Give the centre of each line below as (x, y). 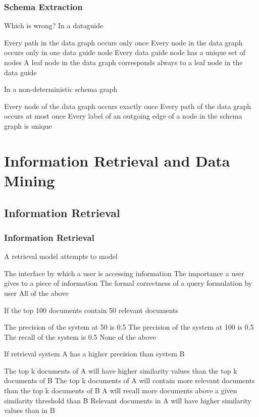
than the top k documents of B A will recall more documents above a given (121, 390)
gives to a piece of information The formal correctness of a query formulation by (128, 283)
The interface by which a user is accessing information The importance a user (124, 273)
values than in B (30, 410)
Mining (30, 180)
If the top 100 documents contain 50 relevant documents (91, 310)
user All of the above (36, 293)
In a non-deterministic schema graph (61, 89)
